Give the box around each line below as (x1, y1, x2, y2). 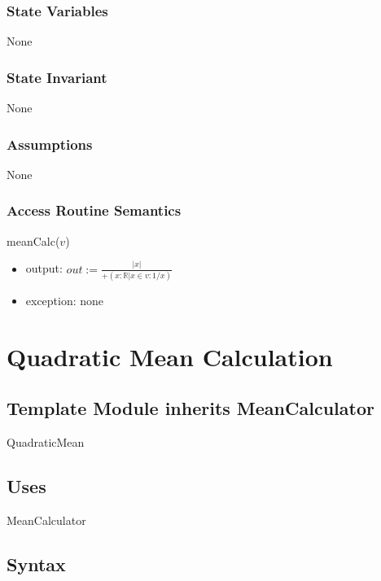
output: (25, 260, 63, 277)
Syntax (7, 551, 66, 576)
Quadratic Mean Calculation (7, 339, 333, 373)
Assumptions (7, 133, 93, 154)
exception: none (25, 291, 104, 308)
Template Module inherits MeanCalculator (7, 395, 374, 421)
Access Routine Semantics (7, 200, 182, 221)
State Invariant (7, 67, 107, 87)
